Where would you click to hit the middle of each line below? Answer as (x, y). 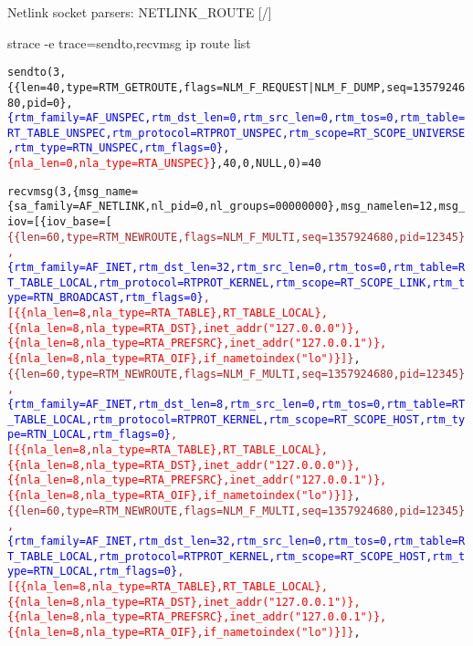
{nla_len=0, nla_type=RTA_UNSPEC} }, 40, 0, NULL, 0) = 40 (164, 164)
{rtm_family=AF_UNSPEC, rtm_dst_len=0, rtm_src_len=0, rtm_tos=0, (204, 118)
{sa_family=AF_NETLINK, (79, 207)
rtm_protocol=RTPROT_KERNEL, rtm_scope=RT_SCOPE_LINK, (266, 282)
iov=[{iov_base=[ (60, 222)
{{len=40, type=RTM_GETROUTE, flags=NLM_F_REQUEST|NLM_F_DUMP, (197, 87)
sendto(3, (37, 73)
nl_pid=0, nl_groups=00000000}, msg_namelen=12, (295, 207)
